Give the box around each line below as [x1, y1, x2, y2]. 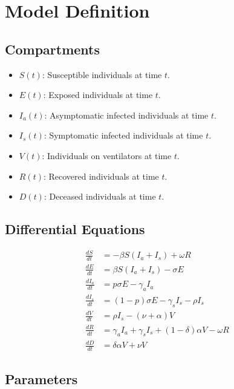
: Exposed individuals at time [43, 88, 153, 101]
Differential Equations [5, 220, 145, 238]
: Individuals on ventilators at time [42, 149, 172, 162]
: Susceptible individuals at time [42, 68, 162, 80]
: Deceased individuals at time [44, 190, 156, 203]
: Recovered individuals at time [43, 169, 159, 182]
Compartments [5, 39, 100, 58]
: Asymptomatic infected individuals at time [44, 108, 209, 121]
